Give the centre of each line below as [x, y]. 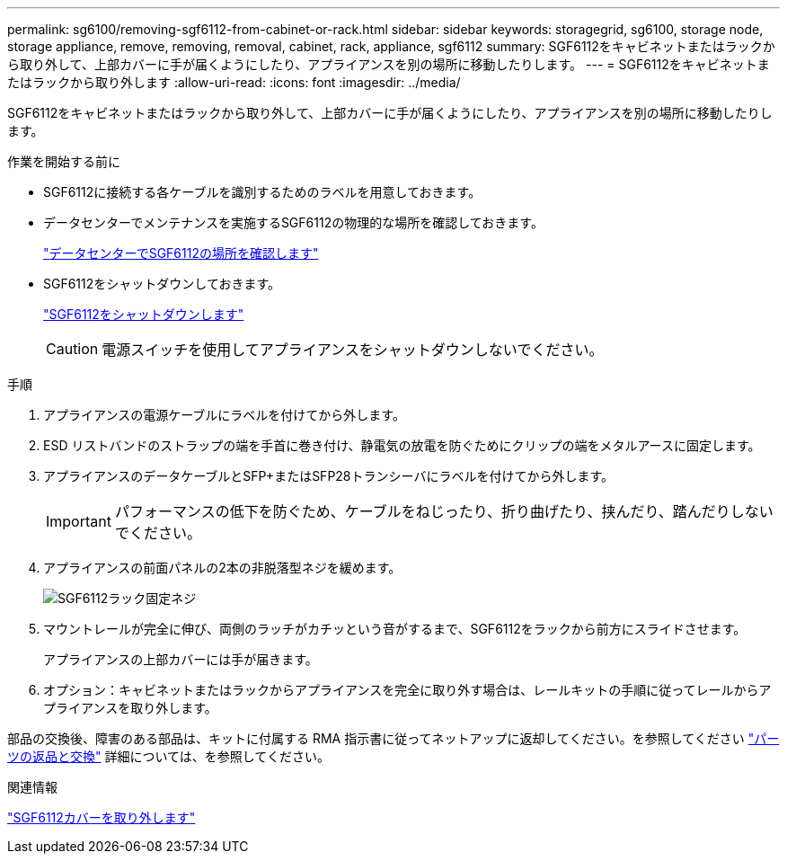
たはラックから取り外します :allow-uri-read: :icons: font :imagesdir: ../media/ [234, 82]
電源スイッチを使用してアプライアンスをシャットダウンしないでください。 [353, 350]
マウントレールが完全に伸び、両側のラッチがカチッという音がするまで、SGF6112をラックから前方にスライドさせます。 [395, 629]
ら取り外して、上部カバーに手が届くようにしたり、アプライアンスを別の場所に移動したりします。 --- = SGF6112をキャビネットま [389, 64]
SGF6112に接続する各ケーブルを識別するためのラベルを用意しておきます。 [262, 192]
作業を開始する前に [64, 161]
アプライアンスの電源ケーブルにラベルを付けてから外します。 [224, 415]
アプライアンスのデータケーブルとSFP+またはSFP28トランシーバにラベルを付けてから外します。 [328, 476]
